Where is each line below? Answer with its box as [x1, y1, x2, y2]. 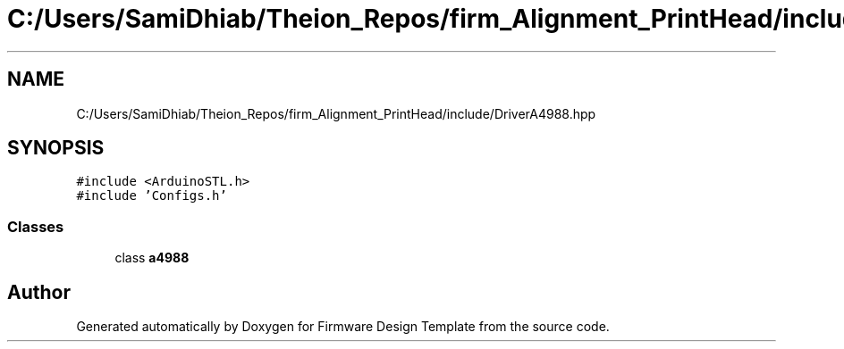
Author [7, 280, 71, 303]
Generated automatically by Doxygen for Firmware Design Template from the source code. [76, 319, 610, 335]
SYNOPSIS [7, 137, 105, 160]
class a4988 [114, 250, 190, 266]
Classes [7, 217, 64, 236]
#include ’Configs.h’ [76, 188, 227, 204]
